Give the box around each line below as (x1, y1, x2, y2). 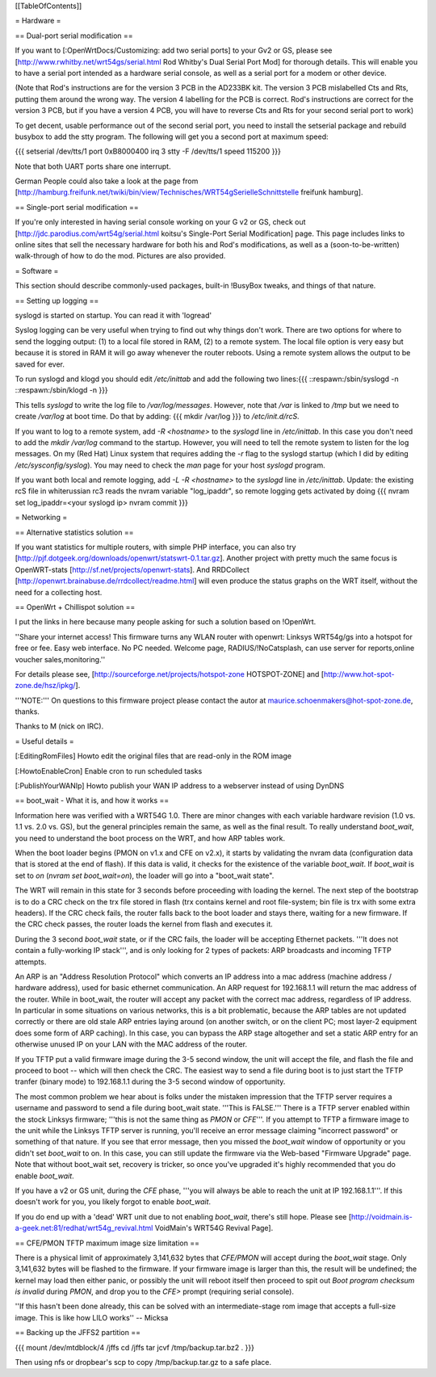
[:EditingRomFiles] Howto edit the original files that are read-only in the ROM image (15, 751, 292, 761)
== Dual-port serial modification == (15, 31, 133, 40)
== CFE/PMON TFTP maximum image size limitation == (15, 1238, 199, 1248)
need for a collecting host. (15, 587, 103, 597)
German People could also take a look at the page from (15, 176, 199, 186)
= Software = (15, 266, 59, 275)
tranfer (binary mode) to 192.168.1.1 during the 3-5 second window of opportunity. (15, 1077, 286, 1086)
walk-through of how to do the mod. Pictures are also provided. (15, 251, 226, 261)
